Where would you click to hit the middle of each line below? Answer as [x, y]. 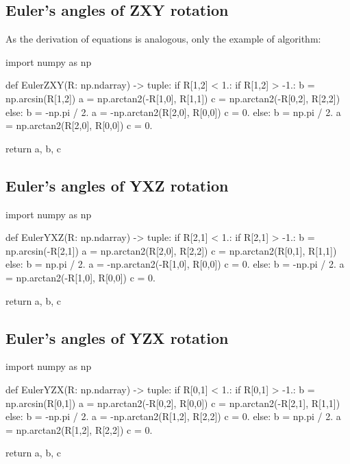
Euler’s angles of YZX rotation [117, 337]
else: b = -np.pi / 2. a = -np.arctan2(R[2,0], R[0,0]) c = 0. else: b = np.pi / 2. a [173, 112]
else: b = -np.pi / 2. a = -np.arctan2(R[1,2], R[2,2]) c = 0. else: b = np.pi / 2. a [173, 416]
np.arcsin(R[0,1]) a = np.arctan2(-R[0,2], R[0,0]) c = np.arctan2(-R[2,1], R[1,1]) [173, 403]
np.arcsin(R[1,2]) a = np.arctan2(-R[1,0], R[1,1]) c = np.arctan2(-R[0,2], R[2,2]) [173, 98]
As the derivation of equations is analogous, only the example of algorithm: [163, 39]
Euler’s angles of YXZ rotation [117, 185]
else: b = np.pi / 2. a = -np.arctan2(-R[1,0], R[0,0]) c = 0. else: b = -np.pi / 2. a [175, 264]
